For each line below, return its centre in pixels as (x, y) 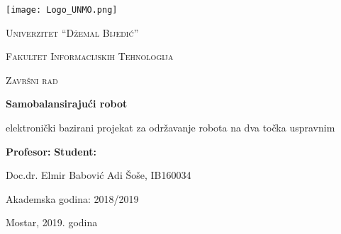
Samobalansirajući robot (67, 104)
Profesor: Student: (51, 151)
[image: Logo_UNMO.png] (62, 10)
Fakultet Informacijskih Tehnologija (90, 56)
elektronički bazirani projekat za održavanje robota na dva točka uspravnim (170, 128)
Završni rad (32, 80)
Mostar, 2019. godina (52, 222)
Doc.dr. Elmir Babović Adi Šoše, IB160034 (99, 175)
